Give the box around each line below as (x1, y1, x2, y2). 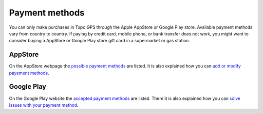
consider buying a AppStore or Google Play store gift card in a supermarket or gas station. (9, 38, 190, 44)
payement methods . (9, 70, 50, 76)
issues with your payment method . (9, 102, 78, 108)
